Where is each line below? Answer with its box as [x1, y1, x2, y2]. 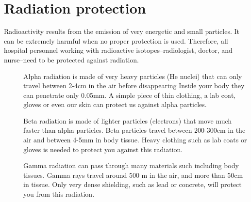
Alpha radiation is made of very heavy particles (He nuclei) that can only [23, 71, 242, 81]
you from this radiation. [23, 189, 95, 199]
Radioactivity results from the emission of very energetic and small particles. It [4, 26, 239, 36]
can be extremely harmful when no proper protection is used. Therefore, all [4, 35, 228, 46]
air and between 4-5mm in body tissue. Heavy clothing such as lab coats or [23, 135, 247, 145]
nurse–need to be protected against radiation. [4, 54, 139, 64]
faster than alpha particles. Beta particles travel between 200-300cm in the [23, 125, 246, 135]
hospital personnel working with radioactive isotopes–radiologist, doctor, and [4, 45, 233, 55]
